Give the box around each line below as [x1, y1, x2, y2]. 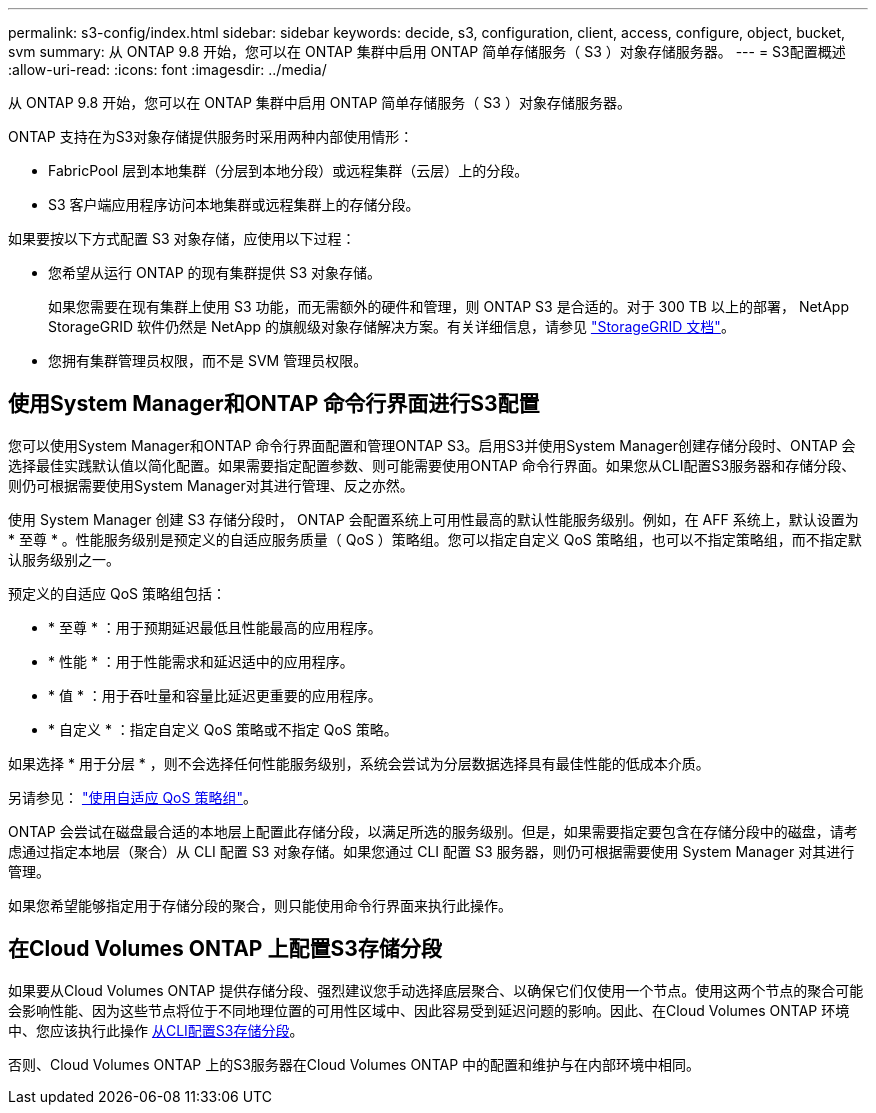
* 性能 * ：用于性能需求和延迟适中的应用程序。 [48, 652, 354, 670]
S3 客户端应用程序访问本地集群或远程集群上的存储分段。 [48, 196, 420, 213]
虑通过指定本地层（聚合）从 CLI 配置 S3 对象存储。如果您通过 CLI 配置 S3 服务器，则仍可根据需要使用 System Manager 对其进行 [8, 842, 855, 860]
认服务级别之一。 [8, 550, 120, 568]
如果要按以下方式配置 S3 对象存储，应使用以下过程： [8, 230, 356, 247]
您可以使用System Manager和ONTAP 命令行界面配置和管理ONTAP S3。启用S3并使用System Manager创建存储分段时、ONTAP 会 [8, 436, 856, 454]
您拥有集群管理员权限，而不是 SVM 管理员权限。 [48, 352, 368, 369]
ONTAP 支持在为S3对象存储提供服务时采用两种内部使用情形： [8, 128, 414, 145]
